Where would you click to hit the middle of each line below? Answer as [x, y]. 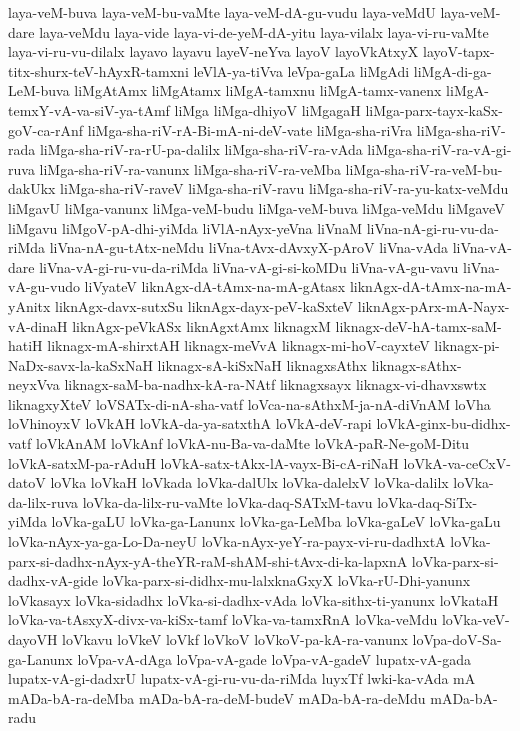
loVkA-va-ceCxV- [457, 462]
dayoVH [33, 639]
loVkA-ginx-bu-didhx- [443, 423]
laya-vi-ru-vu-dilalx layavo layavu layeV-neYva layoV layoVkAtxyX [213, 51]
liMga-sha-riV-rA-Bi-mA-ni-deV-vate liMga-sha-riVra [250, 129]
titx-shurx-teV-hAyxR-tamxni [98, 70]
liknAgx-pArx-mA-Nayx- [433, 305]
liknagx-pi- [467, 345]
